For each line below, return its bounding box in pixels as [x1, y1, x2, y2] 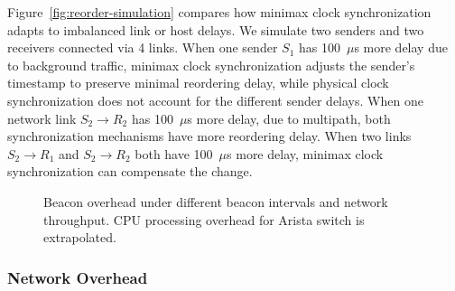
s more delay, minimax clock [227, 144, 384, 163]
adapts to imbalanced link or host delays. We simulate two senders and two [7, 20, 424, 39]
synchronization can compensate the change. [7, 162, 253, 181]
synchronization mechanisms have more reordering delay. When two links [7, 127, 412, 145]
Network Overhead [7, 266, 148, 288]
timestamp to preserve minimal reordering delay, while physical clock [7, 73, 389, 92]
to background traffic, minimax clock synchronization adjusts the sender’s [7, 55, 415, 74]
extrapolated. [43, 228, 116, 247]
